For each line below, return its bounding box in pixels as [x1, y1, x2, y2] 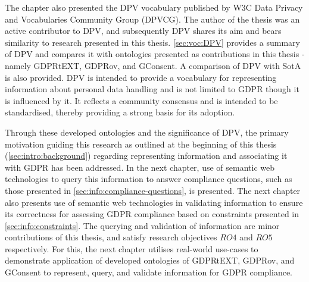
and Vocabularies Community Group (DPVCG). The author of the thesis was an [5, 12, 300, 25]
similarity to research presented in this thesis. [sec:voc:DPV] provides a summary [5, 36, 300, 48]
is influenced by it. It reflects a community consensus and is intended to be [5, 94, 278, 106]
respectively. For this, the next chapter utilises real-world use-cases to [5, 242, 258, 255]
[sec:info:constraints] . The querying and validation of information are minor [5, 219, 280, 231]
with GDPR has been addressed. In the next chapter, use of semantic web [5, 161, 274, 173]
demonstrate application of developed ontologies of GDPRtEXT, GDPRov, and [5, 254, 295, 267]
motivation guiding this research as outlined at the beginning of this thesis [5, 137, 277, 150]
